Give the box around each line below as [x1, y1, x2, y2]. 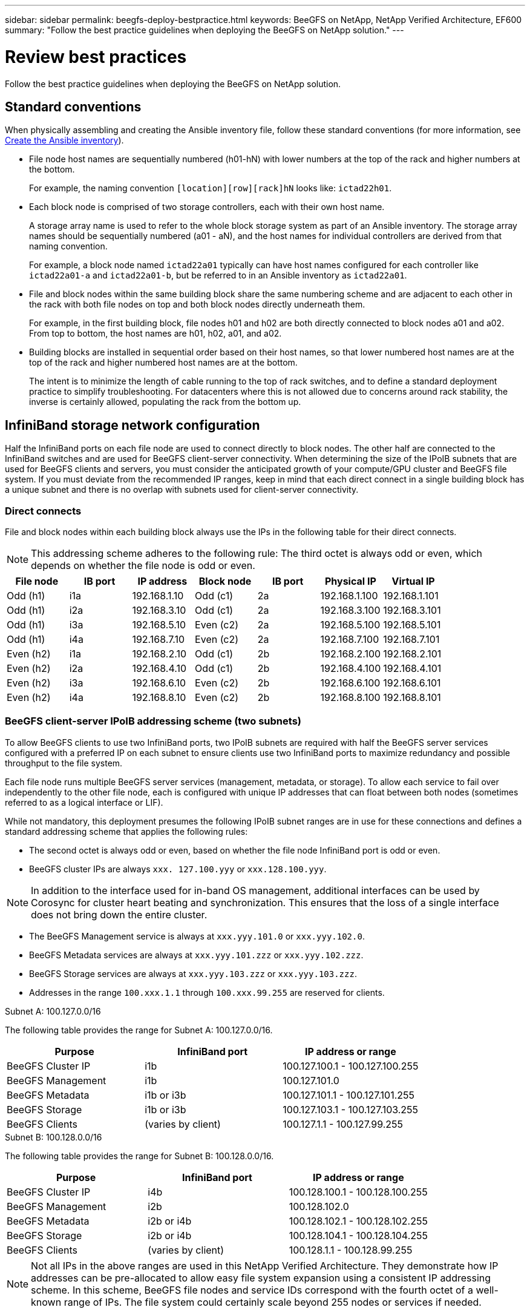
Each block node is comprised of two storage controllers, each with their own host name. [29, 202, 385, 212]
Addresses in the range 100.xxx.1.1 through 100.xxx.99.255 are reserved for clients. [29, 987, 385, 998]
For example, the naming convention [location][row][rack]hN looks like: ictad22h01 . [29, 183, 392, 194]
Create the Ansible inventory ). [5, 135, 124, 146]
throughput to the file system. [5, 757, 123, 768]
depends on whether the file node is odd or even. [31, 559, 255, 571]
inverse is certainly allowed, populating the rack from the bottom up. [29, 397, 301, 407]
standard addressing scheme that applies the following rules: [5, 826, 248, 837]
